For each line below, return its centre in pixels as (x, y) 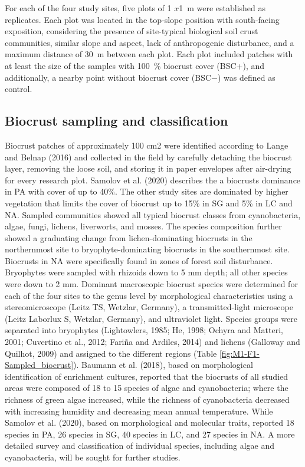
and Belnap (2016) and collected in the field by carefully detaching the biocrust (148, 157)
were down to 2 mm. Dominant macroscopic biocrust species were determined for (151, 284)
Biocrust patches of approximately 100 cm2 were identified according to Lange (147, 145)
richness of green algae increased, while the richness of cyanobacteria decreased (147, 399)
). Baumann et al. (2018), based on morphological (163, 365)
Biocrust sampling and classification (117, 121)
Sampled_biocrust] (39, 365)
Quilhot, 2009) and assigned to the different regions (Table (111, 353)
